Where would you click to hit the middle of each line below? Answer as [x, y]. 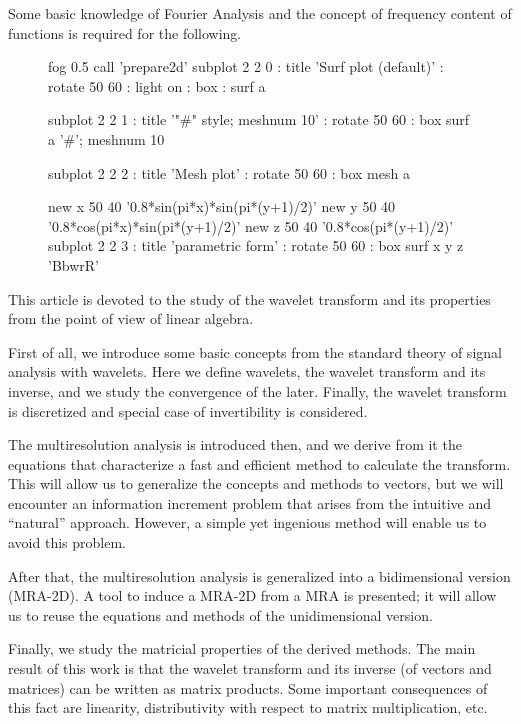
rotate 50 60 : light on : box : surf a [157, 85]
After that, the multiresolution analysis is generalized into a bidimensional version [259, 575]
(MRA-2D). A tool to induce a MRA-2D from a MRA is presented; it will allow [252, 595]
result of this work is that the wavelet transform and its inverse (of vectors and [250, 668]
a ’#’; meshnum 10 [106, 138]
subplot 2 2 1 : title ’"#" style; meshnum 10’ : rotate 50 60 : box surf [259, 119]
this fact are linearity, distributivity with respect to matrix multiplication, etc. [248, 707]
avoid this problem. [67, 542]
